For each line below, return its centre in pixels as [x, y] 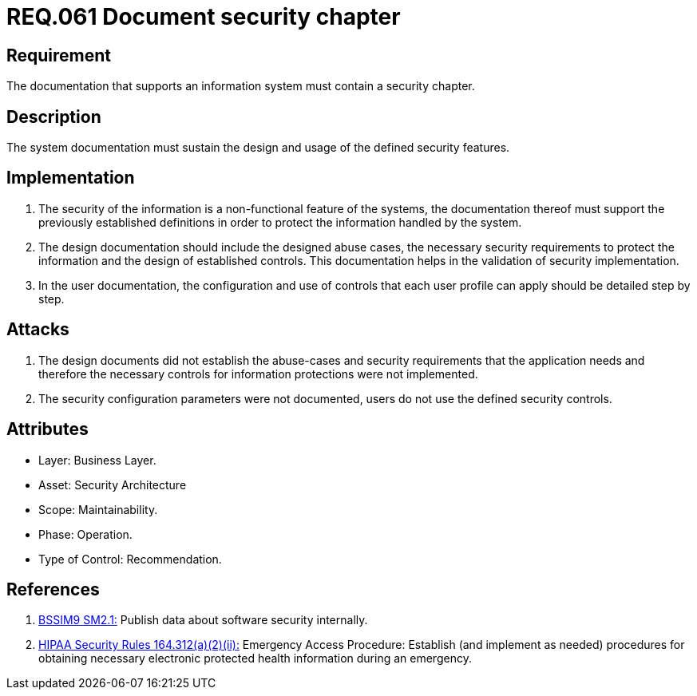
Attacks [38, 330]
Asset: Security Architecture [113, 484]
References [53, 589]
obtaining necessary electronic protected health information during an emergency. [255, 658]
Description [54, 117]
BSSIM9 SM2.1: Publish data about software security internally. [203, 620]
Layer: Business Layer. [97, 460]
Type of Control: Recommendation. [130, 559]
